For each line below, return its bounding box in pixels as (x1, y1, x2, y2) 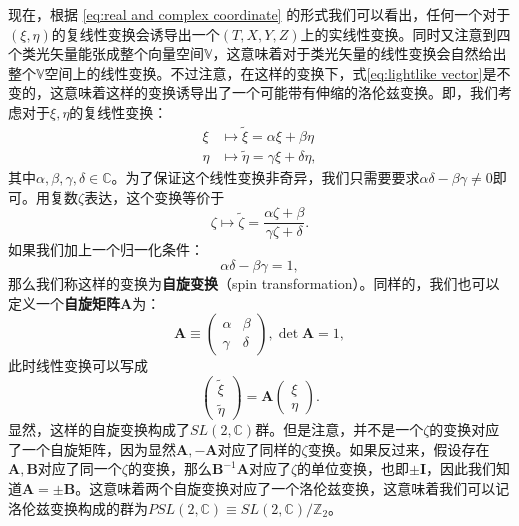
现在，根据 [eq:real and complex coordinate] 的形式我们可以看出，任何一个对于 (8, 4, 511, 24)
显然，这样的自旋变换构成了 (8, 419, 190, 440)
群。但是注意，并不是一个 (255, 419, 424, 440)
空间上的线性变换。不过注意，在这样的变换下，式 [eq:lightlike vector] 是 (44, 62, 497, 83)
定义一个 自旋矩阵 (8, 292, 120, 313)
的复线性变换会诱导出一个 (51, 23, 220, 44)
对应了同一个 (37, 458, 122, 479)
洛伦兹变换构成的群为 (8, 497, 148, 518)
